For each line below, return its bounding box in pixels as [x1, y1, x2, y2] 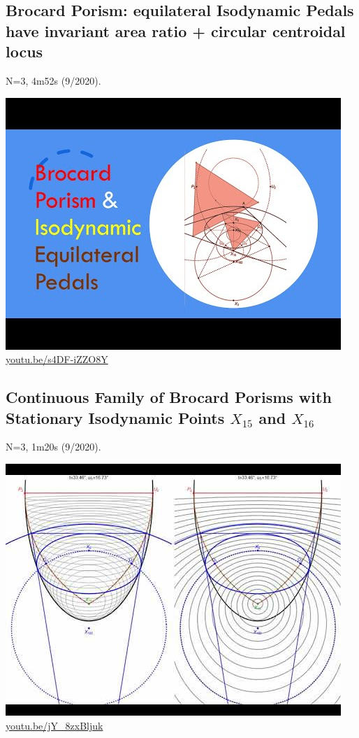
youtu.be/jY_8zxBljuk [6, 718, 103, 732]
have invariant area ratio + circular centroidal [6, 20, 346, 41]
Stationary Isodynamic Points [6, 406, 225, 428]
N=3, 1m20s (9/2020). [6, 439, 101, 454]
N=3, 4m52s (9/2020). [6, 73, 101, 87]
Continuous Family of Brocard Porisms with [6, 386, 332, 408]
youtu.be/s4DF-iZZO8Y [6, 352, 108, 367]
